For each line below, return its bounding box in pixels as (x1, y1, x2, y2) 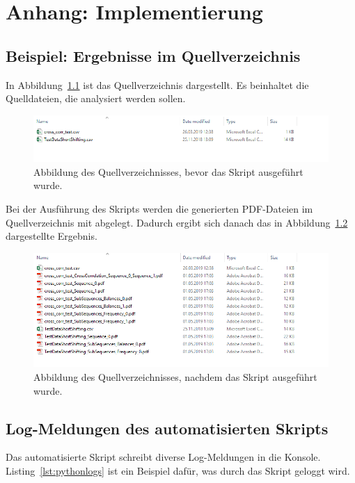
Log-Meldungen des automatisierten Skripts (6, 417, 329, 439)
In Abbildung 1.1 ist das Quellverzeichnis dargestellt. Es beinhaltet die (6, 77, 309, 92)
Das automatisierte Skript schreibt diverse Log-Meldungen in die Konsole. (6, 450, 321, 464)
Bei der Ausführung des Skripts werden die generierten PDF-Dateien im (6, 201, 313, 215)
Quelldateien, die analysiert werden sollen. (6, 91, 186, 106)
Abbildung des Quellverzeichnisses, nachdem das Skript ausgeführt (33, 370, 317, 384)
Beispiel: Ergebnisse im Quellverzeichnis (6, 44, 301, 66)
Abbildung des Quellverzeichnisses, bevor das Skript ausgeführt (33, 164, 303, 179)
